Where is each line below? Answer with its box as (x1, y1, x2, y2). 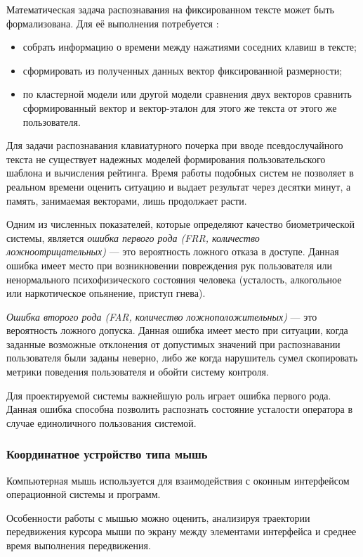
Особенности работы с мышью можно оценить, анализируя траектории (6, 510, 310, 525)
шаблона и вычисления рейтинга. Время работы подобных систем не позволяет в (6, 165, 354, 180)
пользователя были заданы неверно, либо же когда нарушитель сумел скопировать (6, 350, 358, 365)
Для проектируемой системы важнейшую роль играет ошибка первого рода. (6, 388, 331, 402)
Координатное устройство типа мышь (6, 445, 208, 463)
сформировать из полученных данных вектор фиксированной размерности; (22, 63, 343, 77)
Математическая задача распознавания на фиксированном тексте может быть (6, 2, 334, 16)
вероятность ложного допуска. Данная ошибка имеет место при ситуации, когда (6, 323, 348, 338)
